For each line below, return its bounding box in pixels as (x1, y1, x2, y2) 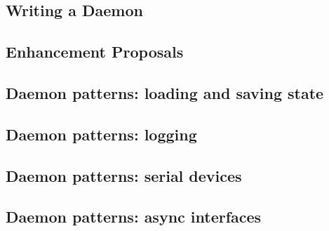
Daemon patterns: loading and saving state (6, 81, 324, 103)
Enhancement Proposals (6, 41, 184, 62)
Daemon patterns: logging (6, 123, 197, 145)
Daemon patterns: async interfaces (6, 206, 262, 227)
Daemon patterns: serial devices (6, 164, 242, 186)
